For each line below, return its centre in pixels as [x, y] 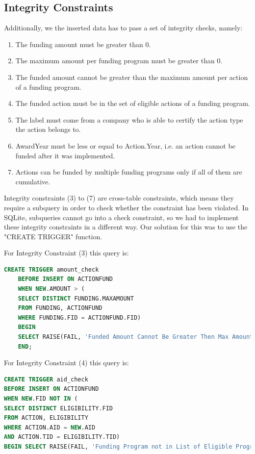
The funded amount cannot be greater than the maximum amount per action [132, 77]
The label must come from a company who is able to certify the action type [129, 119]
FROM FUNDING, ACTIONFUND [60, 308]
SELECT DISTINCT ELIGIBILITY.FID [58, 408]
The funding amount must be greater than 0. [83, 44]
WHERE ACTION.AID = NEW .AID [50, 427]
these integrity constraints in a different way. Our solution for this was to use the [126, 227]
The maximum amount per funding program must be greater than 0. [119, 61]
